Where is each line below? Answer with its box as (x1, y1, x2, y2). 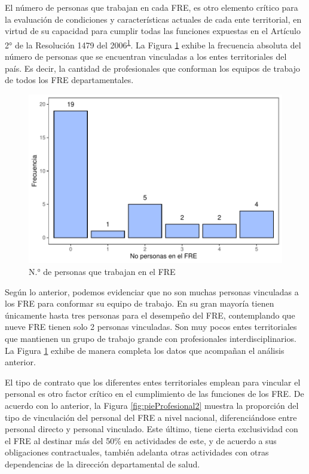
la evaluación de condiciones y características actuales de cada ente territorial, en (5, 13, 302, 25)
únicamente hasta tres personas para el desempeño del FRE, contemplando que (5, 308, 295, 321)
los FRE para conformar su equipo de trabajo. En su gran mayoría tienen (5, 297, 274, 310)
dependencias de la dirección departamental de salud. (5, 457, 200, 470)
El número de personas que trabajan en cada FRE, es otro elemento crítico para (5, 1, 298, 13)
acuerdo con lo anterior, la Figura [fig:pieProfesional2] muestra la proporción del (5, 399, 299, 411)
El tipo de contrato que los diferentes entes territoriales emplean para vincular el (5, 375, 301, 388)
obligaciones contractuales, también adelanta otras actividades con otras (5, 446, 269, 458)
